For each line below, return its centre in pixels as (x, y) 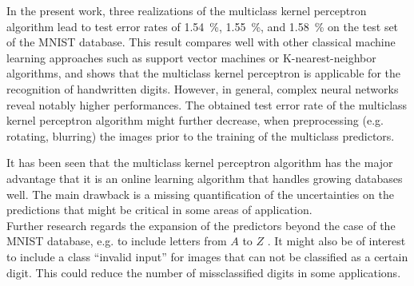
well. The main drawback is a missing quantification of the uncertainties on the (200, 194)
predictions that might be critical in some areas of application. (159, 210)
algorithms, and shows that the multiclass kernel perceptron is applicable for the (203, 73)
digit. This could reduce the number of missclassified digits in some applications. (204, 272)
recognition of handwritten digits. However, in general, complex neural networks (203, 88)
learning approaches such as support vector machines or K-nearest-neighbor (191, 57)
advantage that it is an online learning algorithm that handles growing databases (205, 178)
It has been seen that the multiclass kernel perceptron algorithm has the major (200, 163)
